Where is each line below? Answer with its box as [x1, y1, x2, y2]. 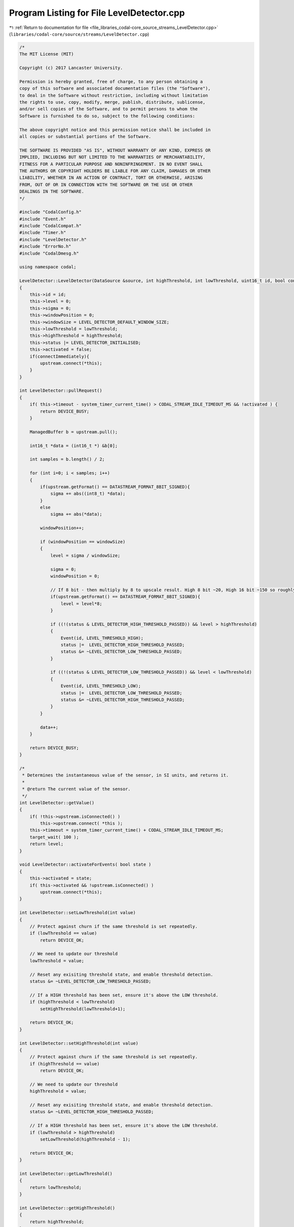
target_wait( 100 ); [29, 834, 79, 840]
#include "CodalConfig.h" [19, 209, 82, 215]
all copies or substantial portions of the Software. [19, 134, 151, 139]
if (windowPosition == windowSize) [40, 539, 126, 545]
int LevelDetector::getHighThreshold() [19, 1205, 115, 1211]
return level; [29, 841, 64, 847]
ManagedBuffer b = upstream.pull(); [29, 429, 118, 434]
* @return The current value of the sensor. [22, 786, 131, 792]
